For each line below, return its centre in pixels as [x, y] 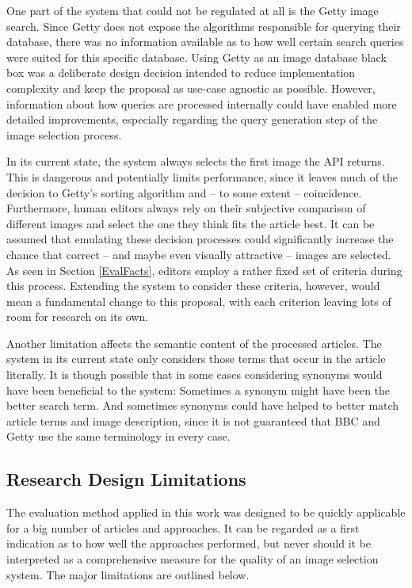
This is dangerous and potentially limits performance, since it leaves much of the [202, 176]
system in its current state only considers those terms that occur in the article [196, 359]
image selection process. [64, 134]
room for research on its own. [78, 317]
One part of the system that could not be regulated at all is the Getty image [193, 10]
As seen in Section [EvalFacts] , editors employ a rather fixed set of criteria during [204, 270]
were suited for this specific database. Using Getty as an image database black [196, 57]
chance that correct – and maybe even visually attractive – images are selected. [199, 254]
